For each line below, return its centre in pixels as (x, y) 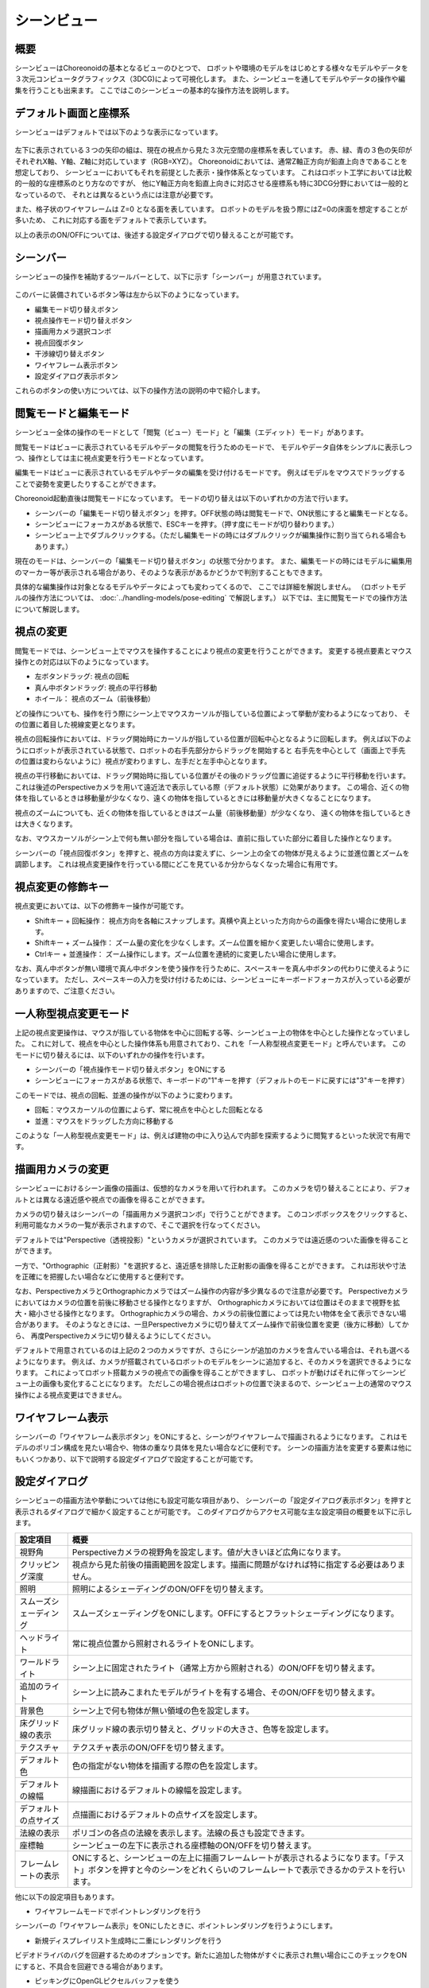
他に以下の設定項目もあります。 (67, 1897)
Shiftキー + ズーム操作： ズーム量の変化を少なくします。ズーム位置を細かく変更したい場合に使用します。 (206, 943)
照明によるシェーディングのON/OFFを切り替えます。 (170, 1589)
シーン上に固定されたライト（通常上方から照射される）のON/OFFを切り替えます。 (226, 1668)
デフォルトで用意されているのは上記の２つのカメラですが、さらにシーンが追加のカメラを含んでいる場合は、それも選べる (213, 1350)
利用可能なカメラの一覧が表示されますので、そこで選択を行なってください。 (140, 1225)
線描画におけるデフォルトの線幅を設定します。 (159, 1790)
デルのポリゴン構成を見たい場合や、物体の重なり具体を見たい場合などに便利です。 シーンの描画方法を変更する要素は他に (213, 1448)
